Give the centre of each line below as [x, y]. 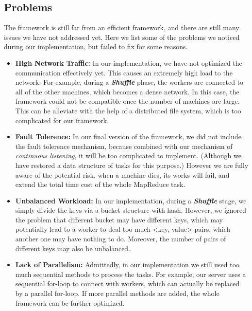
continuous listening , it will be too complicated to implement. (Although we [128, 155]
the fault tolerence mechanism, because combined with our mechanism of [124, 146]
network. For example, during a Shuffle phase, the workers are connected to [129, 82]
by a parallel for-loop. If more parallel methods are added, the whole [117, 293]
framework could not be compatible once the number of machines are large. [127, 101]
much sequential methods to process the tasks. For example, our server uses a [131, 274]
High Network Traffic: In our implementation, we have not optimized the [129, 63]
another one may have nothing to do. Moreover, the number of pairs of [121, 239]
